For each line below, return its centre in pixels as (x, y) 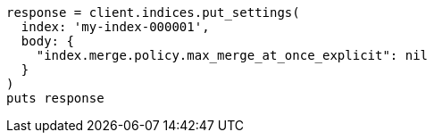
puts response (55, 98)
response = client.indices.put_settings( (153, 12)
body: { (47, 41)
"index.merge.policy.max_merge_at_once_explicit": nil (232, 55)
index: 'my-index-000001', (115, 27)
